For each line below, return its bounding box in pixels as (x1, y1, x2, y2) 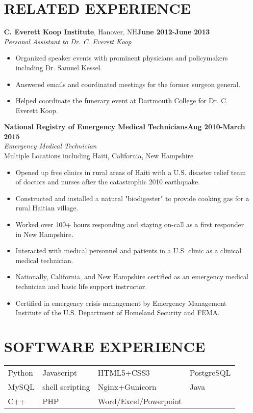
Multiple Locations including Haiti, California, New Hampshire (4, 150, 194, 161)
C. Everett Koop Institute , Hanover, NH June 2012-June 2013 (4, 27, 210, 37)
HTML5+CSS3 (98, 366, 150, 378)
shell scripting (42, 381, 90, 392)
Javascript (42, 366, 77, 378)
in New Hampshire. (15, 229, 74, 239)
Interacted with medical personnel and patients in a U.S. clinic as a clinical (15, 245, 242, 256)
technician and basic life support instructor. (15, 281, 147, 291)
